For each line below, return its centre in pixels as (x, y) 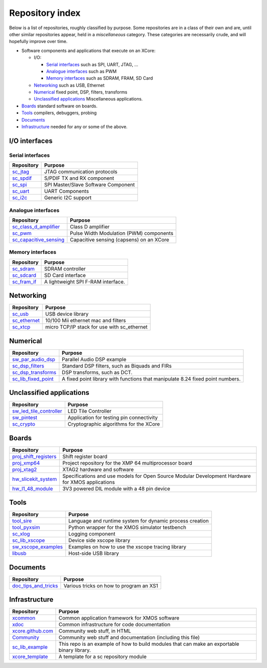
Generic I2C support (68, 198)
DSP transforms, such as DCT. (97, 372)
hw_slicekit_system (34, 479)
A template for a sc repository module (103, 657)
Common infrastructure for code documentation (114, 624)
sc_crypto (24, 424)
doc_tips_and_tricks (35, 585)
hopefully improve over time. (38, 42)
